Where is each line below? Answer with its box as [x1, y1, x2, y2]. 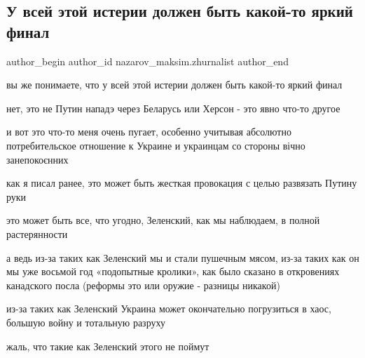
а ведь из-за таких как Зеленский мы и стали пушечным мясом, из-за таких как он [6, 250, 359, 265]
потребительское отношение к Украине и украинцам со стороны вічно [6, 138, 305, 152]
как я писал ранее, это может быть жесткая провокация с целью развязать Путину [6, 175, 357, 190]
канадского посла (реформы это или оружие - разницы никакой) [6, 277, 280, 292]
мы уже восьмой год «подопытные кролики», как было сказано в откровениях [6, 264, 340, 279]
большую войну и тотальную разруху [6, 314, 165, 329]
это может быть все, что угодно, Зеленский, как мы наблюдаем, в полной [6, 213, 320, 227]
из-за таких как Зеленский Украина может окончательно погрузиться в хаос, [6, 301, 331, 316]
